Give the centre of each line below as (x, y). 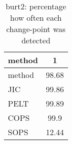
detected (36, 40)
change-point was (36, 29)
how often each (36, 18)
